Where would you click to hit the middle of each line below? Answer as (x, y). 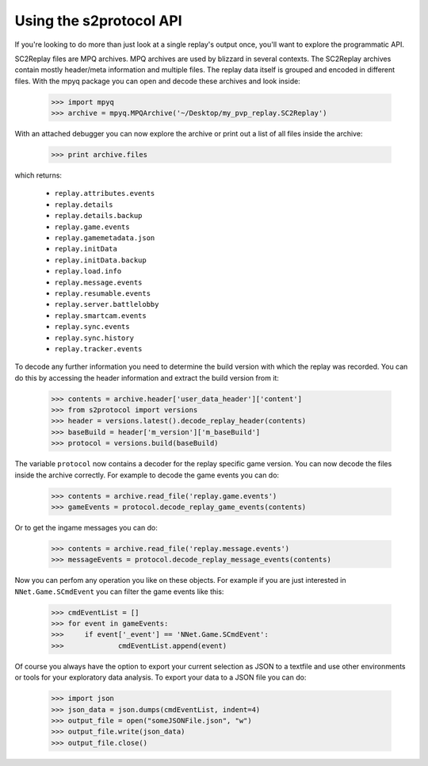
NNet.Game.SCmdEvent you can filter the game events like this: (119, 592)
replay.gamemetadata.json (105, 238)
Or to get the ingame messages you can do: (86, 527)
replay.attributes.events (105, 193)
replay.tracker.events (98, 349)
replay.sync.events (92, 327)
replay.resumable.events (102, 293)
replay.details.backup (98, 216)
